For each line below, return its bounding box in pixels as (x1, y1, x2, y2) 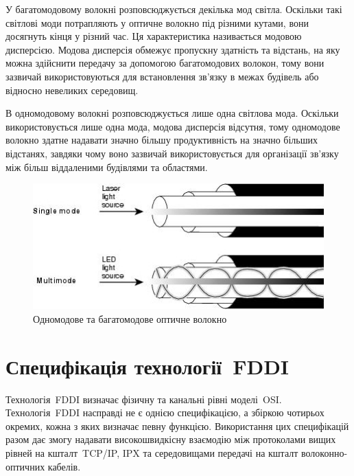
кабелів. (47, 459, 81, 473)
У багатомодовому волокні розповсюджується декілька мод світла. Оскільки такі (5, 2, 342, 16)
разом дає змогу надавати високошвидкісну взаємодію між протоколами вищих (5, 432, 336, 446)
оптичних (5, 459, 45, 473)
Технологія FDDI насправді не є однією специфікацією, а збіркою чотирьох (5, 405, 324, 420)
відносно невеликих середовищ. (5, 82, 139, 97)
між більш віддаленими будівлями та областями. (5, 159, 208, 174)
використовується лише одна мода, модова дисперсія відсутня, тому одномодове (5, 119, 340, 133)
